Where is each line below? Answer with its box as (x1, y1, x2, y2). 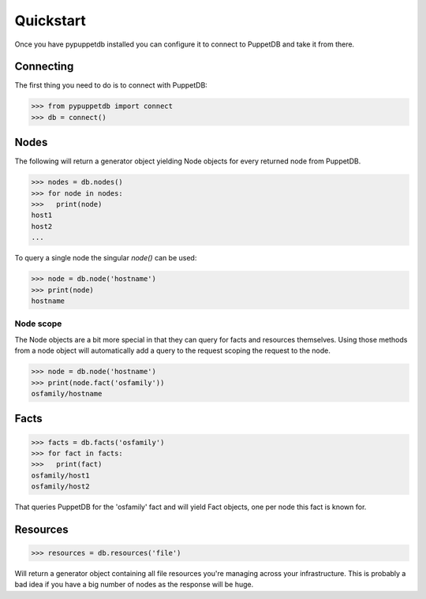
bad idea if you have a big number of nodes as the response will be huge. (14, 580, 254, 590)
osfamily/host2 (31, 482, 90, 491)
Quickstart (14, 12, 87, 29)
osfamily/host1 (31, 470, 90, 480)
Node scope (14, 318, 62, 329)
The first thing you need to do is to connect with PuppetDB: (14, 80, 208, 90)
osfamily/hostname (31, 389, 103, 398)
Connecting (14, 60, 74, 73)
